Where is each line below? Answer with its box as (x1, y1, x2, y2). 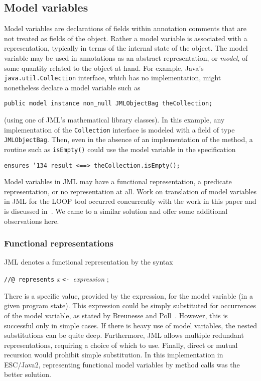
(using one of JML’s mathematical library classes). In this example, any (4, 114, 225, 125)
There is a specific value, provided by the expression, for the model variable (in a (4, 290, 253, 301)
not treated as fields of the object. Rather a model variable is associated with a (4, 33, 247, 43)
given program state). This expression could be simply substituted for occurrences (4, 300, 256, 311)
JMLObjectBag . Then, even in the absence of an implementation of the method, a (4, 134, 253, 145)
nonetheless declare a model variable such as (4, 82, 141, 92)
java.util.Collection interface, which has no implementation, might (4, 72, 221, 83)
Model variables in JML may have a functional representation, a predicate (4, 176, 232, 187)
